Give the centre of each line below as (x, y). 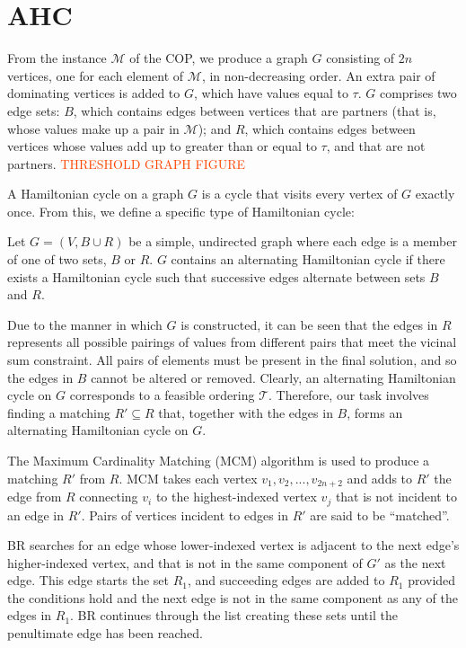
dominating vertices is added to (94, 93)
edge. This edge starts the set (88, 580)
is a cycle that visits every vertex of (299, 194)
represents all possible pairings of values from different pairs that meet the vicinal (232, 342)
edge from (35, 497)
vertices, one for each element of (96, 75)
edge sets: (34, 110)
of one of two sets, (57, 259)
